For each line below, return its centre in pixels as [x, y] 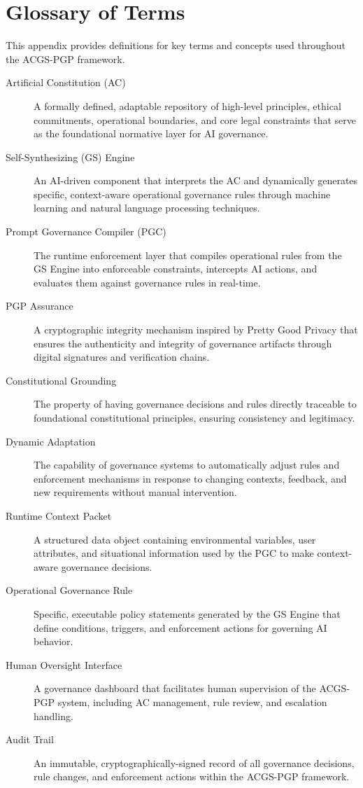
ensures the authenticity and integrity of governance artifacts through [183, 343]
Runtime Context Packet [59, 515]
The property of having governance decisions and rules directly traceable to [195, 404]
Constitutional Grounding [61, 380]
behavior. [54, 641]
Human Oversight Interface [64, 664]
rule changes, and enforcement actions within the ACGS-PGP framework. [192, 776]
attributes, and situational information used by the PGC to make [174, 553]
